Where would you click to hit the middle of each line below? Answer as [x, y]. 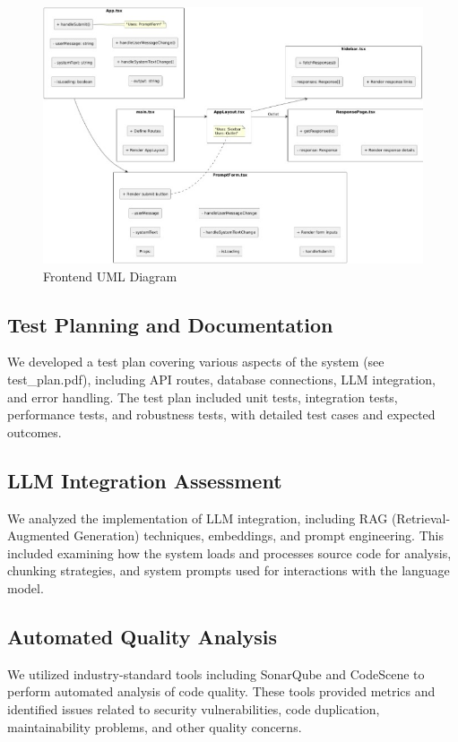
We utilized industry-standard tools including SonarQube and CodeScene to [216, 673]
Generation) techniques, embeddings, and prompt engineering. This [259, 535]
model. [26, 587]
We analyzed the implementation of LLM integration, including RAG [198, 518]
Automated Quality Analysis [143, 636]
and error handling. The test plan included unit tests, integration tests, [203, 397]
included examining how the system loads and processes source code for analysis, [229, 552]
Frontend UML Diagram [110, 276]
